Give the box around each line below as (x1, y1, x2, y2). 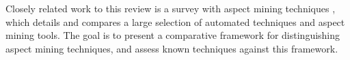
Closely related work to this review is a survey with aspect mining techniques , (5, 1, 336, 15)
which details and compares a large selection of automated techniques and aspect (5, 14, 345, 29)
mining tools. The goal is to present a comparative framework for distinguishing (5, 28, 340, 42)
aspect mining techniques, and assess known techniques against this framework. (5, 41, 338, 55)
